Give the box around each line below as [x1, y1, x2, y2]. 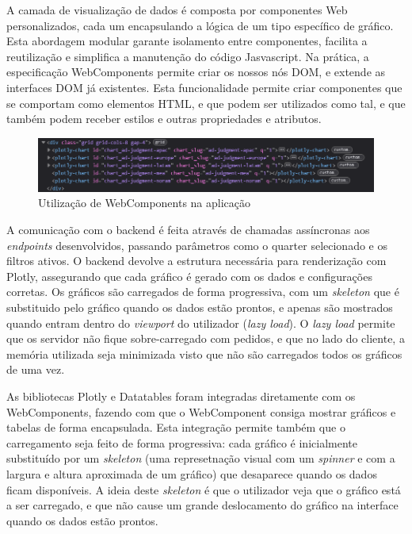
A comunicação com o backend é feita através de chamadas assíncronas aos [6, 221, 370, 238]
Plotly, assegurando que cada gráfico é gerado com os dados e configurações [6, 267, 372, 284]
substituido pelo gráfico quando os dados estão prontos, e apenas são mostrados [6, 298, 393, 315]
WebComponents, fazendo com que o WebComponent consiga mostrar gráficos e [6, 403, 396, 420]
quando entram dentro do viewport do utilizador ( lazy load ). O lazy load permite [6, 314, 395, 331]
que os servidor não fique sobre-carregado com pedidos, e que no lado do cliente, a [6, 330, 405, 347]
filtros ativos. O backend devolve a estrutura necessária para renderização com [6, 252, 387, 269]
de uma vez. [6, 361, 65, 378]
